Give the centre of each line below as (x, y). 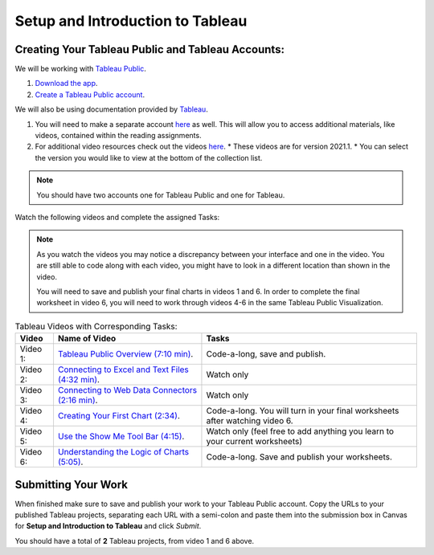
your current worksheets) (254, 442)
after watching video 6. (250, 421)
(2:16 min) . (78, 400)
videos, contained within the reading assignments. (118, 136)
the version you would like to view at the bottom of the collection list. (149, 157)
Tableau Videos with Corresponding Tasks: (96, 326)
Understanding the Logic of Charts (123, 452)
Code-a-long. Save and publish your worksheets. (299, 457)
